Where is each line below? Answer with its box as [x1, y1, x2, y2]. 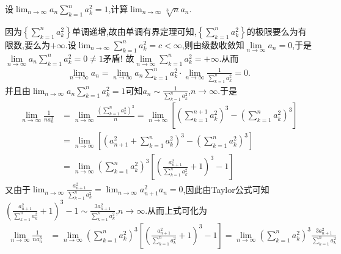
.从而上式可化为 [145, 203, 208, 216]
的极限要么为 [246, 24, 298, 37]
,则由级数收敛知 [182, 38, 244, 51]
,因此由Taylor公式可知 [183, 183, 269, 195]
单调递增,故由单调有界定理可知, [71, 24, 197, 37]
